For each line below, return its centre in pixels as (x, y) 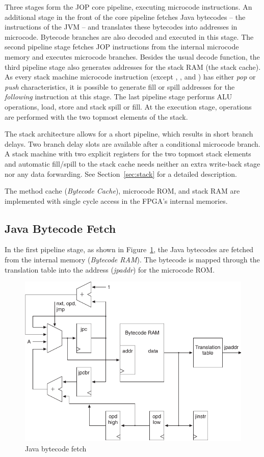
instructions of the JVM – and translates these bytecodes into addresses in (121, 27)
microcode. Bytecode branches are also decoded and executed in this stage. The (129, 36)
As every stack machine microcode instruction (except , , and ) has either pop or (130, 77)
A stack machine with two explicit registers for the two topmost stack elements (128, 154)
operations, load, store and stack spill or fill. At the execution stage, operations (128, 106)
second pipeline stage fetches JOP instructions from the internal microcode (122, 47)
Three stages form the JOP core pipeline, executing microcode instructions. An (128, 7)
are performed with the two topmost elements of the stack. (96, 116)
